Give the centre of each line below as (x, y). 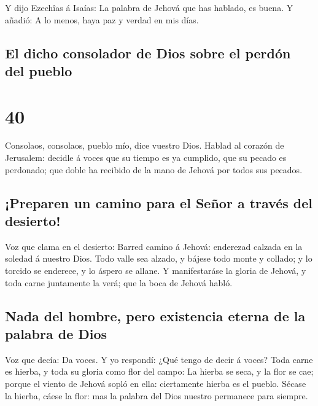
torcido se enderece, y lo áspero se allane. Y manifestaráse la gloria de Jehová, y (156, 271)
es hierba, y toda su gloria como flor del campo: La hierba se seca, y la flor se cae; (159, 371)
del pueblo (39, 70)
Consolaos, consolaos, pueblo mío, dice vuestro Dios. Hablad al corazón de (145, 145)
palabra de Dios (56, 334)
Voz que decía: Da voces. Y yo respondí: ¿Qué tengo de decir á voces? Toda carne (159, 359)
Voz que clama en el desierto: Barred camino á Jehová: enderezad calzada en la (154, 246)
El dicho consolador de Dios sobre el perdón (148, 53)
